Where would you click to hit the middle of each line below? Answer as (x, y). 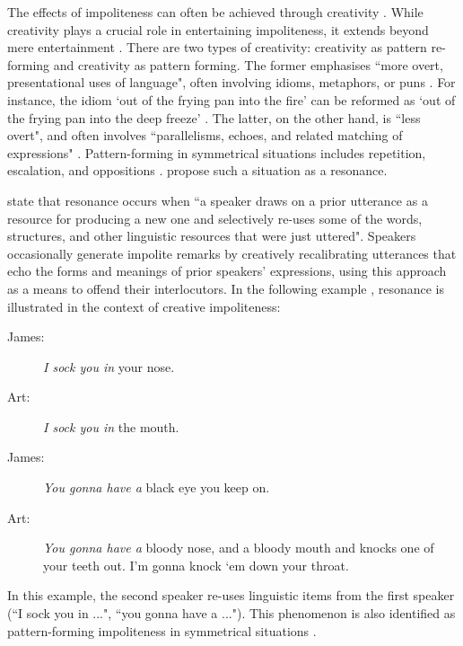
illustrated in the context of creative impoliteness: (144, 306)
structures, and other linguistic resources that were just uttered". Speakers (212, 236)
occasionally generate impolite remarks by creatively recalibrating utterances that (232, 253)
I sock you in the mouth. (111, 426)
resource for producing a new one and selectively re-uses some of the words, (215, 218)
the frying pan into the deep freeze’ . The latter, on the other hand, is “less (214, 117)
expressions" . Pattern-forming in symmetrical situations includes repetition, (217, 152)
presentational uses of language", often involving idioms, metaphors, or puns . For (231, 82)
